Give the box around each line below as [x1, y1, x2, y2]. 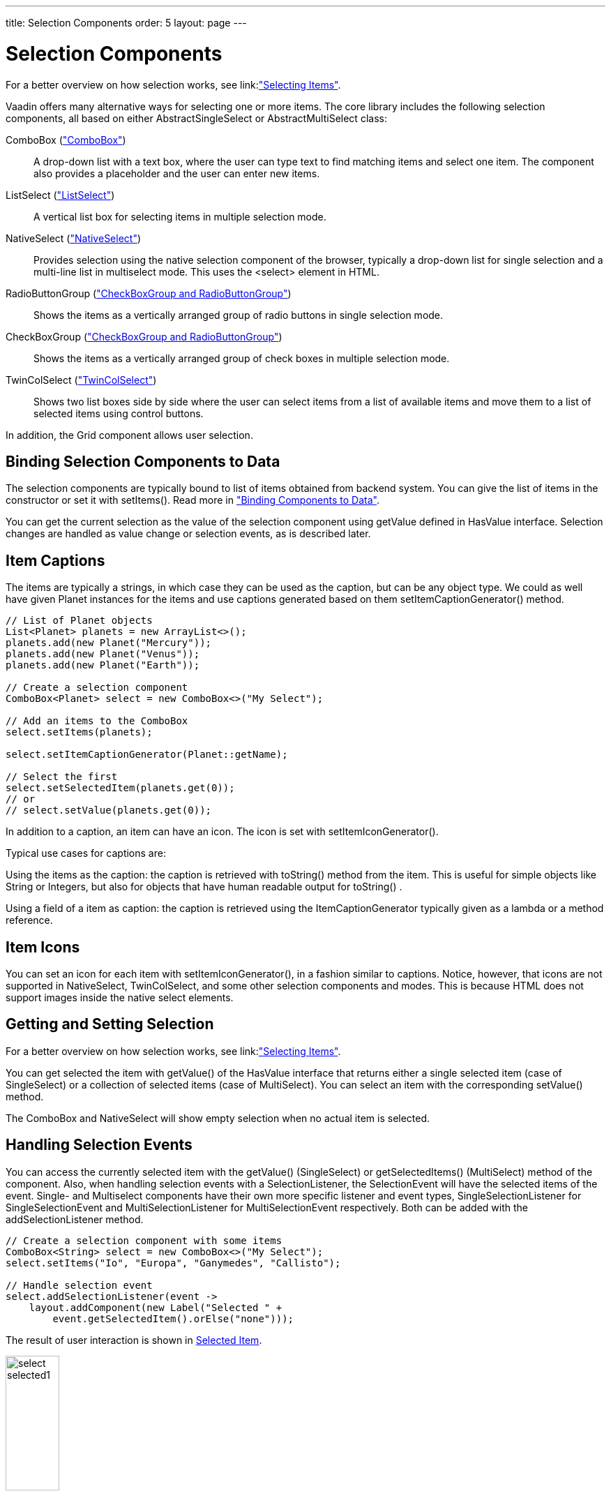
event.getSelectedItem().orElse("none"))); [52, 1312, 294, 1324]
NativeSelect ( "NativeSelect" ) [6, 232, 142, 244]
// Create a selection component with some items [6, 1234, 282, 1246]
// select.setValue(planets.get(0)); [6, 805, 212, 816]
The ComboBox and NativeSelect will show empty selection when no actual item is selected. [6, 1112, 430, 1124]
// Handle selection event [6, 1279, 153, 1291]
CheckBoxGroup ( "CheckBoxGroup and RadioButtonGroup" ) [6, 330, 282, 343]
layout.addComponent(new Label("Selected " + [29, 1301, 282, 1313]
